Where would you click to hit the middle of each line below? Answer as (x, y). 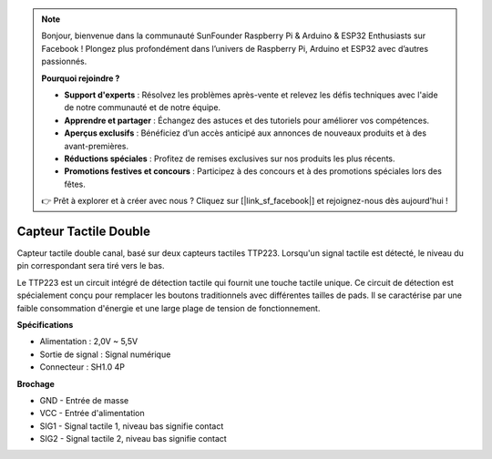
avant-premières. (97, 146)
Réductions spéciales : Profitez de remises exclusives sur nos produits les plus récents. (230, 158)
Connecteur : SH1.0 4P (82, 367)
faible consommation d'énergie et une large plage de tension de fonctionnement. (169, 308)
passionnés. (64, 61)
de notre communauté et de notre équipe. (143, 107)
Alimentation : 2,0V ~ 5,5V (89, 342)
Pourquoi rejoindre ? (81, 78)
